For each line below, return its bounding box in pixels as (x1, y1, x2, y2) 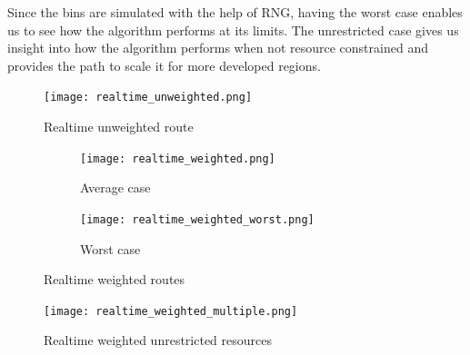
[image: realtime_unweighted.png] (44, 91, 253, 104)
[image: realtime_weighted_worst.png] (80, 212, 315, 226)
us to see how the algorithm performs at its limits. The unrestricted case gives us (7, 20, 459, 39)
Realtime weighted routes (44, 270, 185, 289)
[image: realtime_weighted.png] (80, 152, 275, 165)
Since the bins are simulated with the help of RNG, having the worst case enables (7, 3, 463, 21)
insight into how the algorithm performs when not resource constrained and (7, 38, 428, 57)
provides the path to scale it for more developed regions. (7, 55, 321, 74)
